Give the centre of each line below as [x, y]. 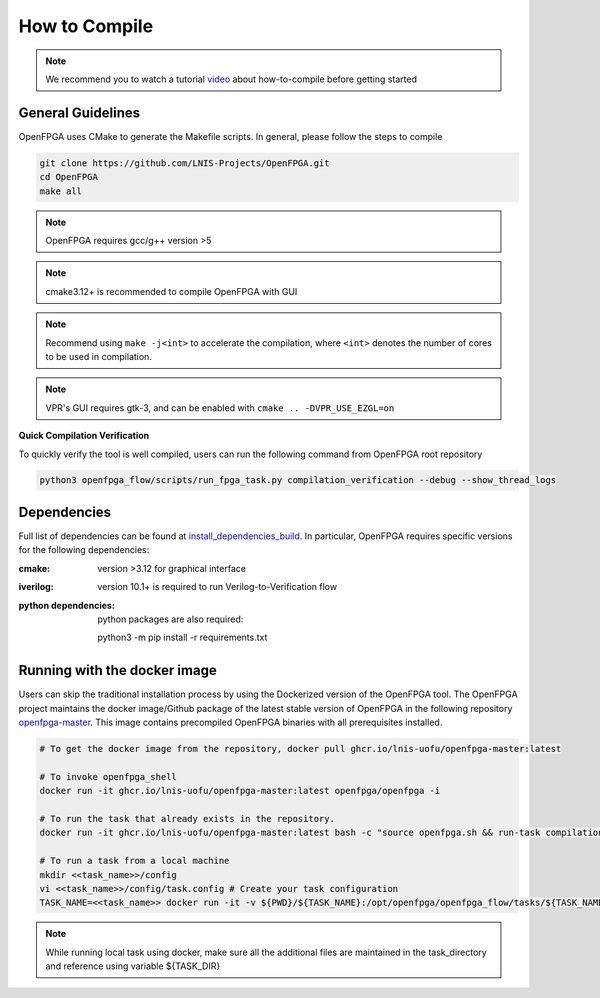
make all [61, 191]
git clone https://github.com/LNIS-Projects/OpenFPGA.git [184, 163]
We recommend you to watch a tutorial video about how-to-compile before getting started [231, 79]
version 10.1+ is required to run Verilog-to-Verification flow [217, 587]
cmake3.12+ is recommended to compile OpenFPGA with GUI [171, 291]
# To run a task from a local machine [134, 861]
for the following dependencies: [84, 550]
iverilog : [36, 587]
